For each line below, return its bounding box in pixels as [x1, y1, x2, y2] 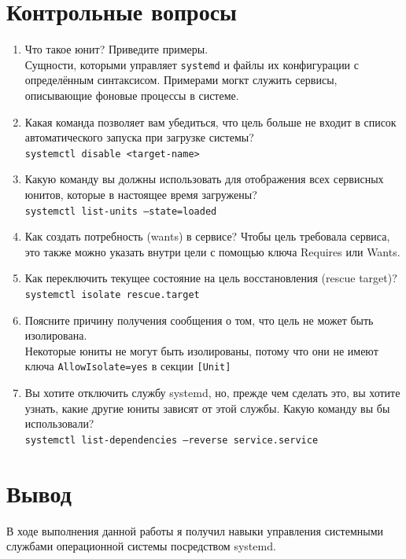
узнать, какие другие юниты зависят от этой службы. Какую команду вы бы [24, 399, 390, 416]
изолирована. [24, 327, 87, 344]
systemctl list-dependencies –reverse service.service [24, 434, 319, 446]
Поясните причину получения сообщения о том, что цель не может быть [24, 311, 374, 328]
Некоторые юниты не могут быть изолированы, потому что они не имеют [24, 342, 378, 359]
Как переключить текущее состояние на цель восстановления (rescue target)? [24, 270, 397, 286]
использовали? [24, 415, 94, 432]
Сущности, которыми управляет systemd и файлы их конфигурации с [24, 56, 359, 72]
